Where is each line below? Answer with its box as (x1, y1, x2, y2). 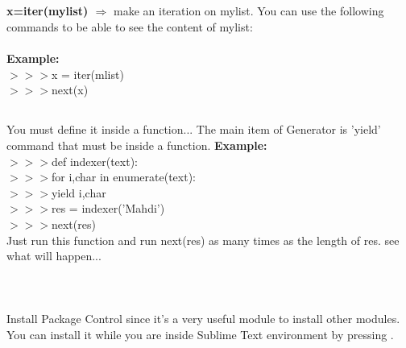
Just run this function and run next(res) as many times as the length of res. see (6, 231, 400, 248)
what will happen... (6, 247, 101, 264)
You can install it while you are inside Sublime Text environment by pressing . (6, 326, 394, 343)
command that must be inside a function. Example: (6, 136, 267, 153)
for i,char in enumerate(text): (51, 168, 196, 185)
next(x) (51, 81, 89, 98)
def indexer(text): (51, 152, 138, 169)
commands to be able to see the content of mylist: (6, 18, 253, 35)
